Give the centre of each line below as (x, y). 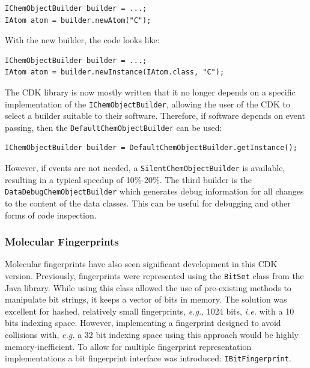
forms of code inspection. (51, 215)
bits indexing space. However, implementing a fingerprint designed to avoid (143, 323)
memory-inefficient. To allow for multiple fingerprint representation (128, 346)
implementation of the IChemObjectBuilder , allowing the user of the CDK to (147, 104)
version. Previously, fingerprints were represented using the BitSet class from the (154, 275)
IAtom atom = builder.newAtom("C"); (78, 20)
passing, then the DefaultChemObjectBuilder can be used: (114, 127)
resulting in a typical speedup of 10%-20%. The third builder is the (129, 179)
